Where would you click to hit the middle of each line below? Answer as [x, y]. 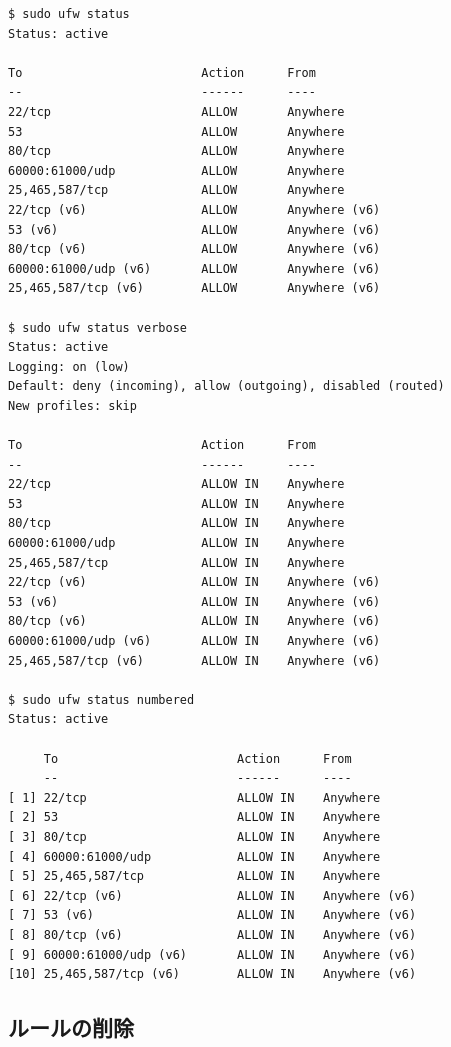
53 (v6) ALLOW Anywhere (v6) [194, 229]
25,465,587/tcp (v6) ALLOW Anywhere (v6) [194, 288]
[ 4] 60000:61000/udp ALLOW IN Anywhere [194, 856]
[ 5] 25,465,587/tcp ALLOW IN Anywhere [194, 876]
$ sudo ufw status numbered [101, 699]
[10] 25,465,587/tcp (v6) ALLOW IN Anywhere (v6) [212, 974]
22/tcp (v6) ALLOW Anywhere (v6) [194, 209]
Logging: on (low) [69, 366]
